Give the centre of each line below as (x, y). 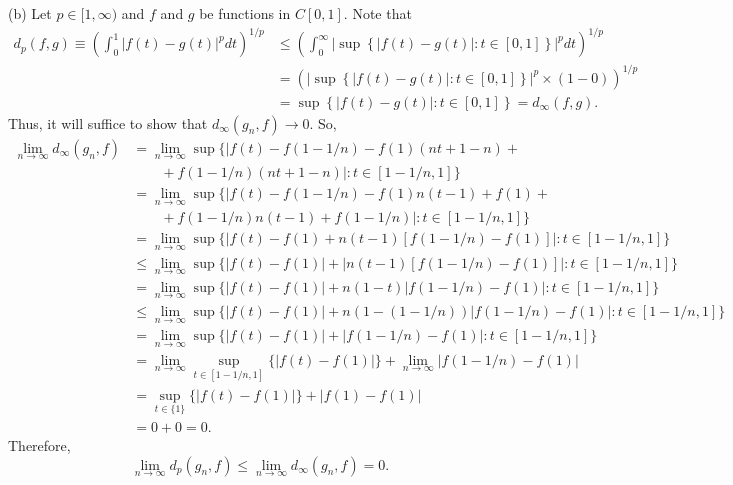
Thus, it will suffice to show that (108, 122)
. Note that (377, 13)
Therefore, (39, 445)
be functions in (245, 13)
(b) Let (30, 13)
